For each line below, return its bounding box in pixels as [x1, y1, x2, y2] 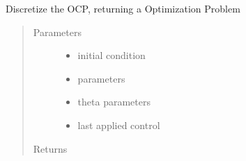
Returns [33, 141, 68, 155]
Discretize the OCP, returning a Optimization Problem [6, 1, 240, 15]
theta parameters [77, 94, 151, 109]
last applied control [77, 117, 160, 132]
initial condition [77, 48, 146, 62]
